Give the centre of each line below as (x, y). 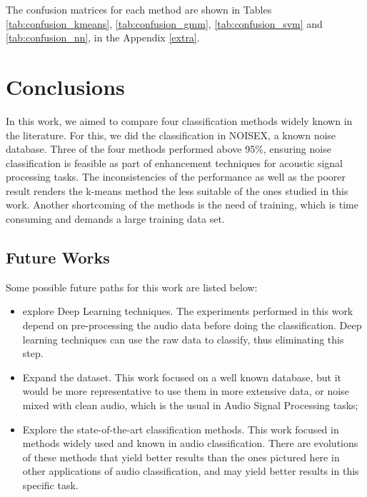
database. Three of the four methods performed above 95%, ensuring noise (169, 149)
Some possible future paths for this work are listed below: (132, 287)
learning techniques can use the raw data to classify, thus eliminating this (183, 339)
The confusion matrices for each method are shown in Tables (139, 9)
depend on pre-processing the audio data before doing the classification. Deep (192, 325)
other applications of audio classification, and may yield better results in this (191, 471)
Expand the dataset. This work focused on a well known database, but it (182, 377)
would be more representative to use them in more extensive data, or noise (186, 391)
